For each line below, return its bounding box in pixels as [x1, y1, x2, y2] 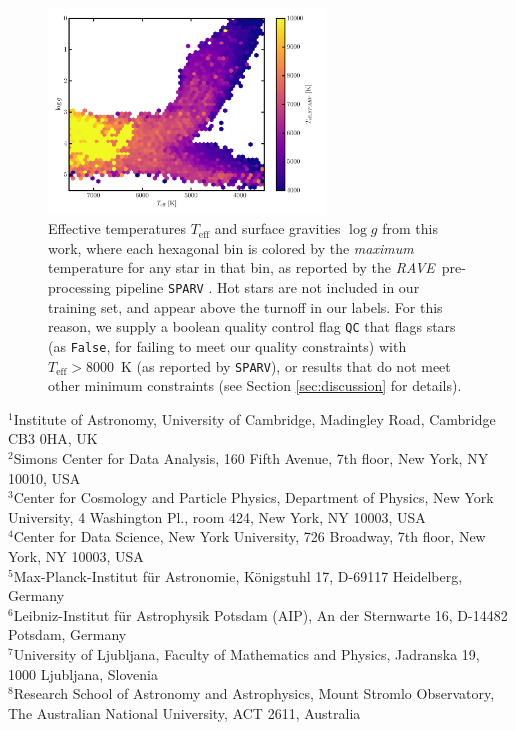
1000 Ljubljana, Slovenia [8, 663, 158, 684]
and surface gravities [214, 218, 341, 239]
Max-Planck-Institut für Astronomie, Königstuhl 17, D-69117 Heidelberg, [13, 565, 463, 586]
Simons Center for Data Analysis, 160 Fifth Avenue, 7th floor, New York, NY [13, 448, 489, 469]
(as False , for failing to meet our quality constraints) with [48, 335, 407, 356]
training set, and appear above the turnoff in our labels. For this [48, 296, 443, 317]
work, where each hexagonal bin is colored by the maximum [48, 237, 414, 258]
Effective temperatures [48, 218, 186, 239]
